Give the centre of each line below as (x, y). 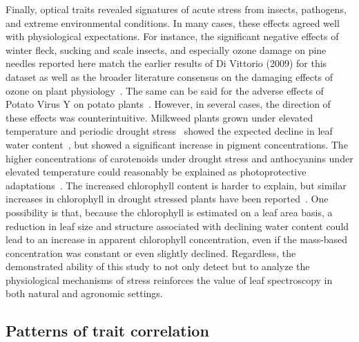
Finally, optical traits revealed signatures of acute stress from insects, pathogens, (176, 9)
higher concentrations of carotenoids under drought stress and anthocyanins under (179, 158)
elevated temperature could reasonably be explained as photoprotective (156, 172)
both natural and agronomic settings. (84, 293)
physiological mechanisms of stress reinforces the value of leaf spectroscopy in (169, 279)
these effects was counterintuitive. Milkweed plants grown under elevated (159, 117)
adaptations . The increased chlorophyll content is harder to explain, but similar (176, 185)
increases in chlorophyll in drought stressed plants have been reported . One (167, 199)
